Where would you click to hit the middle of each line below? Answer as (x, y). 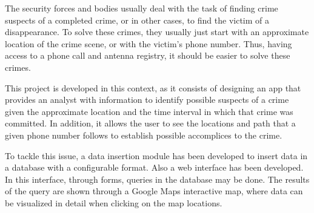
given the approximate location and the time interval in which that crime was (149, 111)
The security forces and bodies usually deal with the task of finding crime (142, 8)
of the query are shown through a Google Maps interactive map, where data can (154, 191)
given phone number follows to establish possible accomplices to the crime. (144, 135)
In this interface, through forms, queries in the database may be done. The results (157, 179)
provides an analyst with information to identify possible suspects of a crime (147, 100)
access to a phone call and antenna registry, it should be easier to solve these (148, 55)
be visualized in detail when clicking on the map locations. (114, 202)
